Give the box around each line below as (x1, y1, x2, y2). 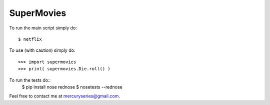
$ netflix (18, 36, 42, 42)
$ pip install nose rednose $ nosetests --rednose (21, 84, 122, 90)
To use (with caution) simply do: (9, 47, 75, 53)
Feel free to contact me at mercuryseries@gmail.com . (9, 93, 120, 99)
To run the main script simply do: (9, 25, 77, 31)
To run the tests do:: (9, 77, 51, 83)
